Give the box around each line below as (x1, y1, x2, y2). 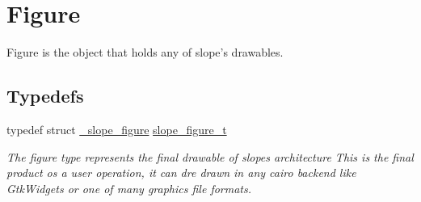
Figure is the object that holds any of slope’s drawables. (6, 44, 284, 61)
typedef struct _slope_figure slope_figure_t (6, 120, 227, 137)
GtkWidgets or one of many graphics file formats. (6, 179, 252, 196)
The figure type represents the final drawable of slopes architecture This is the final (6, 148, 414, 165)
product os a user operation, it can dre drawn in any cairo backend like (6, 164, 356, 181)
